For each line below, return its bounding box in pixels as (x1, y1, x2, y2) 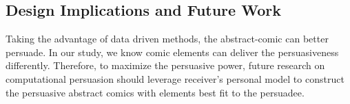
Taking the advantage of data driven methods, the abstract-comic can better (6, 31, 329, 46)
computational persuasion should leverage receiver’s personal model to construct (6, 71, 344, 86)
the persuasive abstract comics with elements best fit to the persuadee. (6, 85, 305, 99)
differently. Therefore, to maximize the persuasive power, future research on (6, 58, 325, 73)
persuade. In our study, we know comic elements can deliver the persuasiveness (6, 44, 339, 59)
